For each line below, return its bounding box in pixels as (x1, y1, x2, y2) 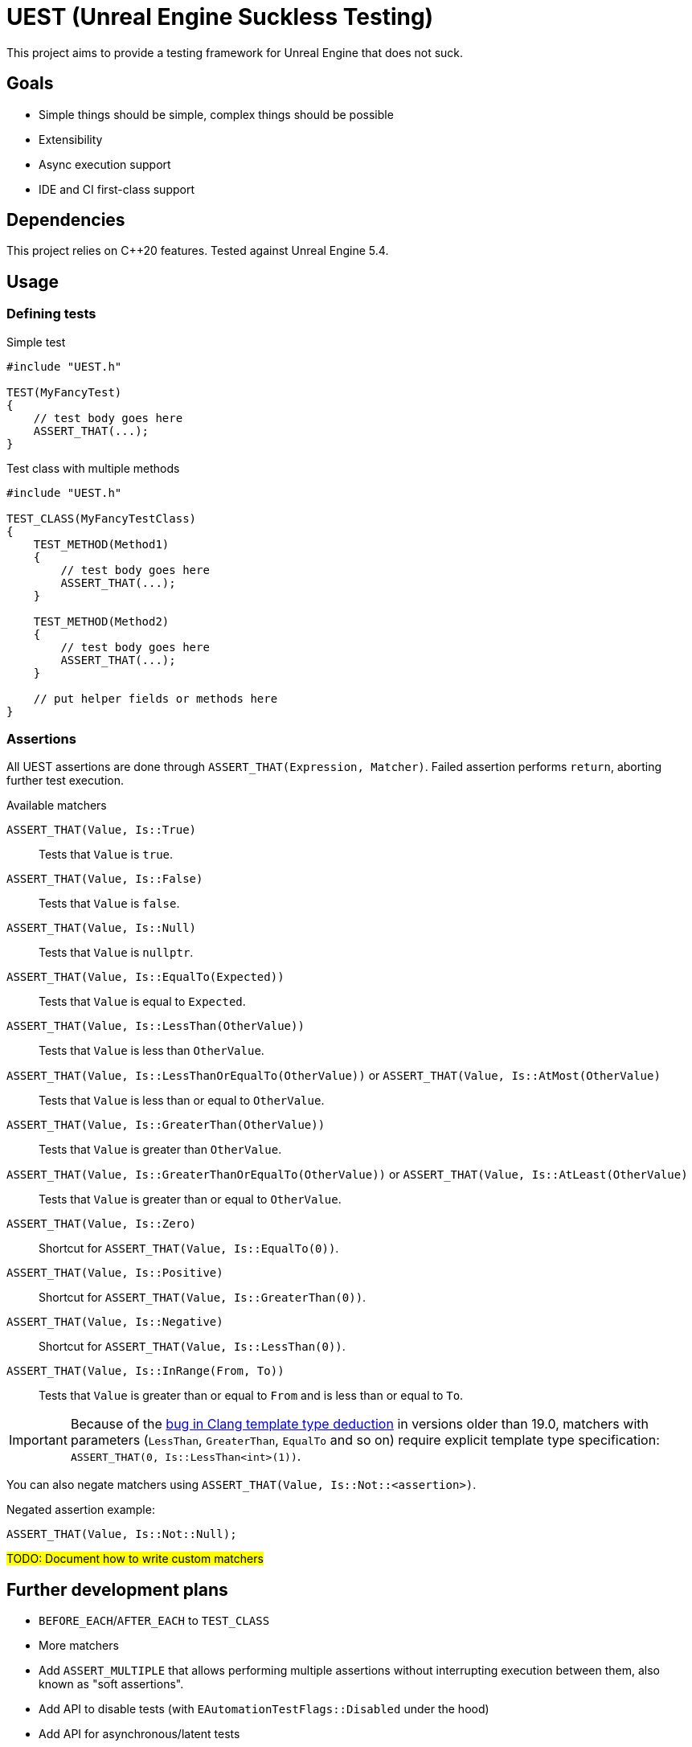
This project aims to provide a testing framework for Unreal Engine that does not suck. (6, 45, 464, 59)
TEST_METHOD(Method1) (33, 537, 170, 551)
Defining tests (6, 306, 96, 322)
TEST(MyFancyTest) (6, 385, 122, 399)
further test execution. (6, 773, 124, 788)
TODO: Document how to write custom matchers (6, 1552, 264, 1566)
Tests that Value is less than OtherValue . (39, 1044, 264, 1058)
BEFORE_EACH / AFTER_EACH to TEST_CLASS (39, 1614, 270, 1628)
